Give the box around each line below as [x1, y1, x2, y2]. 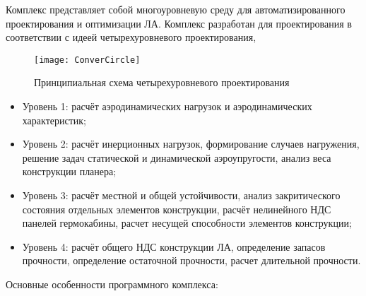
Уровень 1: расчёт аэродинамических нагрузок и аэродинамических [22, 99, 312, 114]
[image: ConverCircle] [34, 54, 141, 65]
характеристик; [22, 112, 86, 127]
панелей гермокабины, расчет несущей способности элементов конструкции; [22, 215, 352, 230]
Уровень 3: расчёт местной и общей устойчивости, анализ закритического [22, 188, 341, 202]
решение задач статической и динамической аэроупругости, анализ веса [22, 150, 331, 165]
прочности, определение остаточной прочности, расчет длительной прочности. [22, 253, 361, 268]
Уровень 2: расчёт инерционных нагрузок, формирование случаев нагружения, [22, 136, 360, 151]
